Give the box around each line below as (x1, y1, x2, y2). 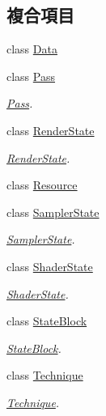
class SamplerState (6, 203, 100, 220)
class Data (6, 40, 57, 57)
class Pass (6, 67, 55, 84)
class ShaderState (6, 257, 93, 274)
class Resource (6, 176, 78, 193)
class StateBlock (6, 312, 87, 329)
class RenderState (6, 121, 95, 138)
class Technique (6, 367, 83, 384)
